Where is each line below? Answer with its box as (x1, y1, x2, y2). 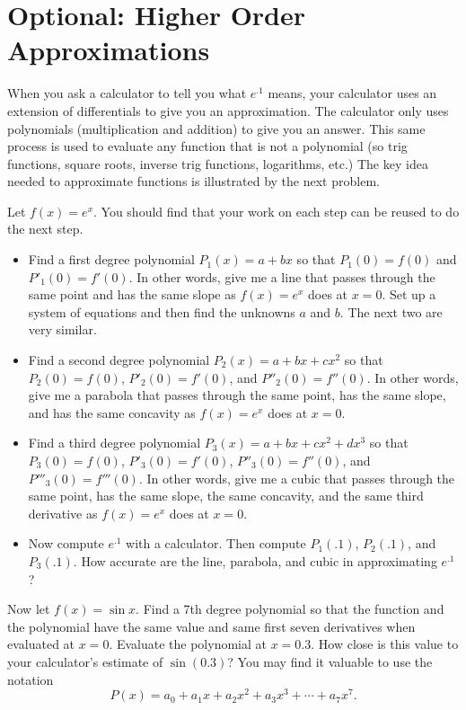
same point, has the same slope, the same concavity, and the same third (28, 486, 424, 505)
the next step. (7, 219, 84, 238)
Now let (7, 599, 50, 618)
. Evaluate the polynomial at (109, 635, 267, 653)
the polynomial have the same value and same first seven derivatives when (7, 617, 416, 635)
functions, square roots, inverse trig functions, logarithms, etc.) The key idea (7, 154, 428, 173)
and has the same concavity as (28, 403, 196, 422)
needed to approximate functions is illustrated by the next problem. (7, 172, 380, 191)
